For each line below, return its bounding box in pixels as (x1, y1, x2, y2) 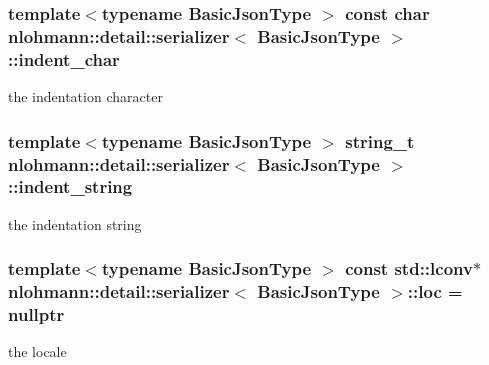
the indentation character (8, 86, 163, 107)
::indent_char (8, 46, 120, 71)
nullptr (8, 302, 65, 327)
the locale (8, 341, 67, 362)
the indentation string (8, 213, 142, 234)
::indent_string (8, 174, 133, 199)
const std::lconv (345, 256, 473, 281)
